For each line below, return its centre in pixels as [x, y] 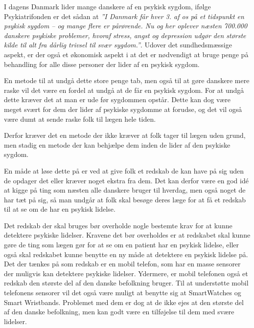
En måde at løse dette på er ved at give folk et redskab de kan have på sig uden [124, 170]
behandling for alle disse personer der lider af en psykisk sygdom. [102, 64]
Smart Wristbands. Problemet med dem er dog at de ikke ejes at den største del [124, 302]
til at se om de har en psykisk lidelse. [60, 209]
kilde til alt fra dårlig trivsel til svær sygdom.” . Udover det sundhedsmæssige [118, 45]
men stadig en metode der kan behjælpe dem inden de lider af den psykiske [117, 144]
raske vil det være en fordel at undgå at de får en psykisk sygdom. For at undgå [124, 90]
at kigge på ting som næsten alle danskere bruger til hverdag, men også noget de [125, 190]
